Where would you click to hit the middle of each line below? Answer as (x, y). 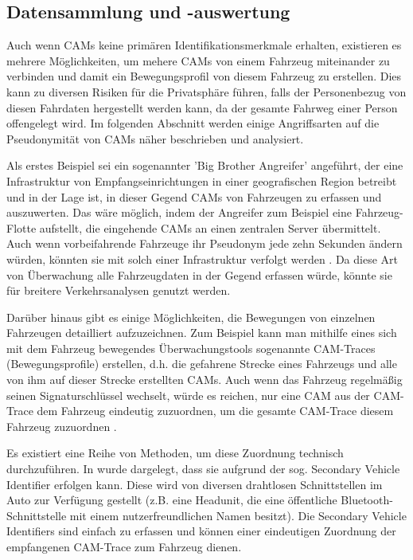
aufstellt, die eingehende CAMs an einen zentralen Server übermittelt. (210, 227)
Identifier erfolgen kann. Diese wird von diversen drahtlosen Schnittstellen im (195, 484)
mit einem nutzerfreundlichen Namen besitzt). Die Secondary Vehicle (238, 515)
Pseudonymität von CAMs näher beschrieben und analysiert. (155, 138)
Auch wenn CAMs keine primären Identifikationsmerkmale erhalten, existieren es (204, 45)
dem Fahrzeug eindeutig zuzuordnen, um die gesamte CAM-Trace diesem (215, 411)
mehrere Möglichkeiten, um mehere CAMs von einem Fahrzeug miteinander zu (198, 60)
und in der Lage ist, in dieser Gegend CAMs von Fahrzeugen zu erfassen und (194, 196)
